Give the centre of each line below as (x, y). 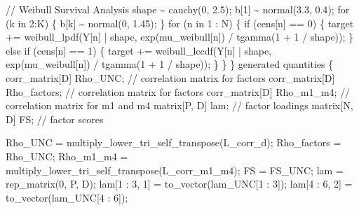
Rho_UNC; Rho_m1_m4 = (67, 156)
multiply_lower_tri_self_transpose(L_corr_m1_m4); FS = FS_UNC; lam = (175, 170)
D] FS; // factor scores (55, 119)
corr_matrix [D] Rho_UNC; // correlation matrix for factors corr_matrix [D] (170, 77)
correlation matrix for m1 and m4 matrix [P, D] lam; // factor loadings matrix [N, (179, 105)
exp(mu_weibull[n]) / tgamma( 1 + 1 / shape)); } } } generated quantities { (170, 64)
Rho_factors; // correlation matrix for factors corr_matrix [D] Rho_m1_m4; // (178, 91)
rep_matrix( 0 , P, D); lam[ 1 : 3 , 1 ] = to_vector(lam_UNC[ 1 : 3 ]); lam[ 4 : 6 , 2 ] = (179, 184)
